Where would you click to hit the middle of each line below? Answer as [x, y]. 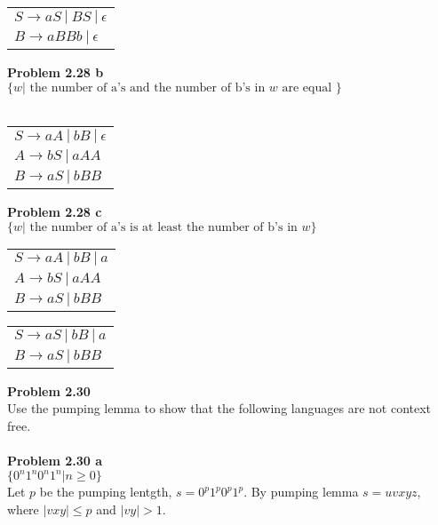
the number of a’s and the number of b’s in [147, 87]
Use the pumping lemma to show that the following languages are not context [219, 408]
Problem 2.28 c [55, 212]
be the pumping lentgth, [106, 492]
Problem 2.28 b [56, 72]
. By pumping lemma [301, 492]
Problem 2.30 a [55, 461]
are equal [307, 87]
